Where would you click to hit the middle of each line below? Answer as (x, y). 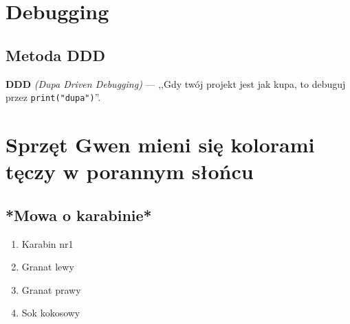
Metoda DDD (55, 55)
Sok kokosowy (51, 313)
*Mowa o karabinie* (79, 215)
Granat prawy (51, 289)
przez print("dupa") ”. (53, 97)
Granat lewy (48, 267)
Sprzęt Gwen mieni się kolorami (160, 144)
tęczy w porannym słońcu (130, 171)
